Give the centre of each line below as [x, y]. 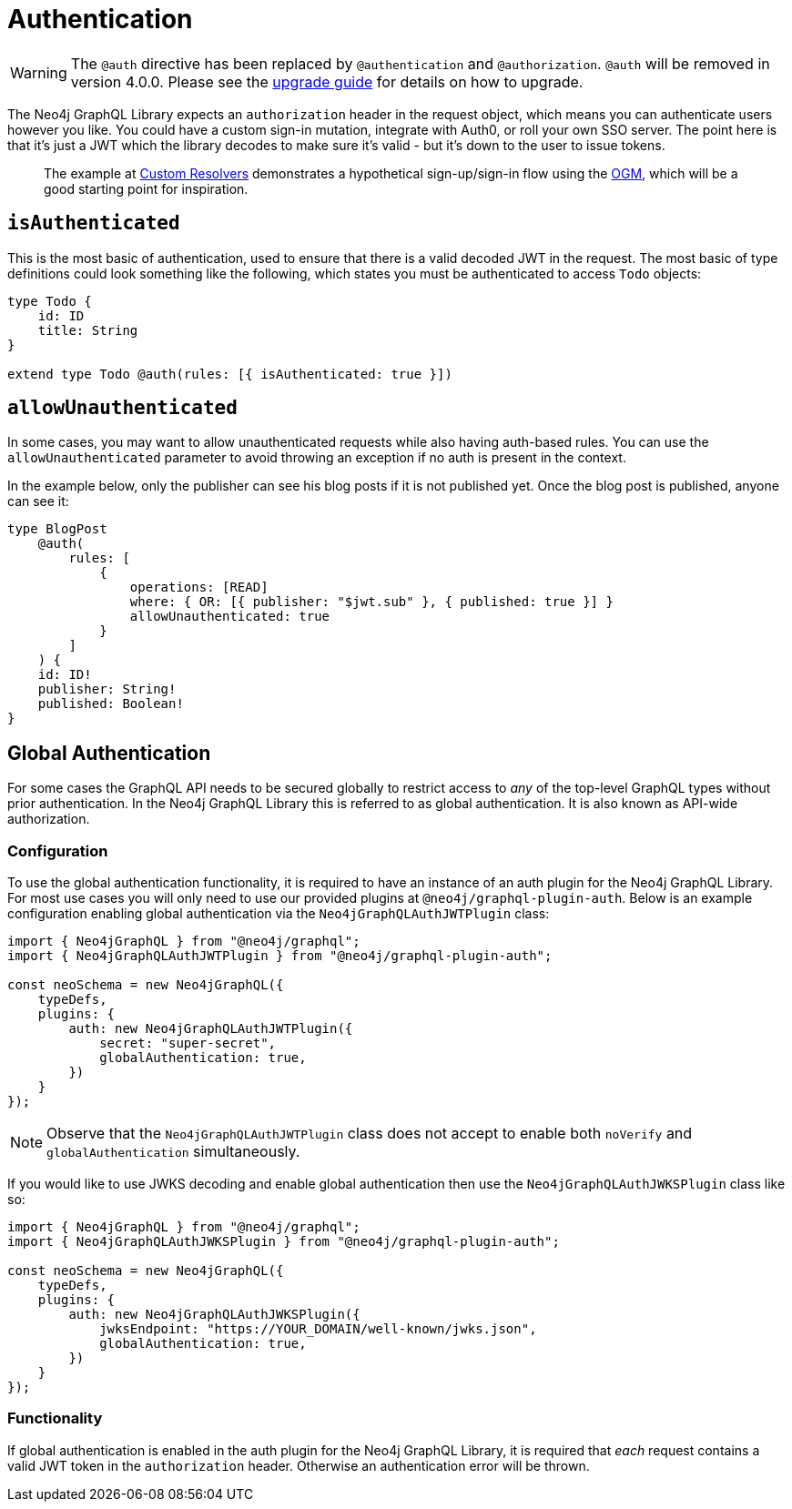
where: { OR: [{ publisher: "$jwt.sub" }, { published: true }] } [371, 602]
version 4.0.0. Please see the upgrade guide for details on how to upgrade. [327, 81]
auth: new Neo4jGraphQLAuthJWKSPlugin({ [214, 1315]
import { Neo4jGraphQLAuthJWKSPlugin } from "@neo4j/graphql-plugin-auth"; [284, 1242]
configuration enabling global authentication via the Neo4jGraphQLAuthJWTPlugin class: [279, 914]
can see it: [38, 501]
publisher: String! [107, 689]
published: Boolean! [111, 704]
